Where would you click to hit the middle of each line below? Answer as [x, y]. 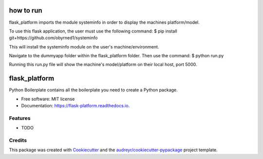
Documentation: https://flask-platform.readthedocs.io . [75, 106]
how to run [26, 10]
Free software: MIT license [48, 99]
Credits [18, 141]
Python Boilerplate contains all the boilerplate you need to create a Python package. [93, 90]
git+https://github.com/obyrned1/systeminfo [53, 38]
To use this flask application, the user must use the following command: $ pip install [93, 31]
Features [20, 118]
